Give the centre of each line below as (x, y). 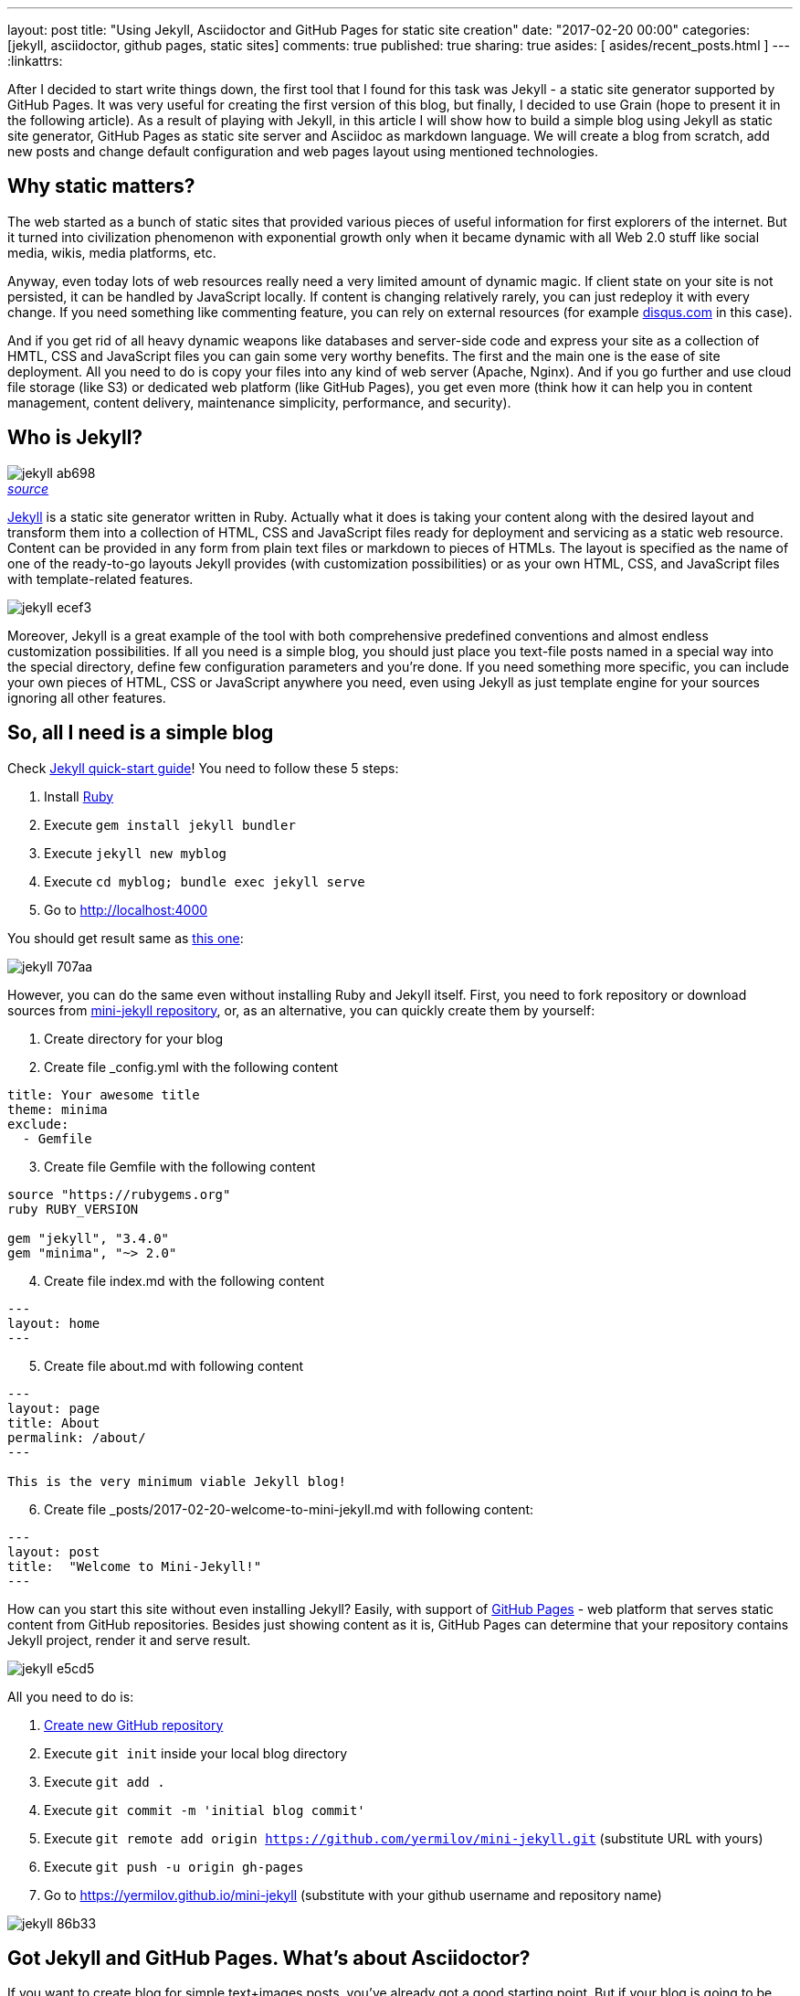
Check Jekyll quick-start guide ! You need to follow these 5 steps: (203, 768)
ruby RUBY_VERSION (73, 1209)
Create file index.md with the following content (184, 1280)
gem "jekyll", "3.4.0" (89, 1238)
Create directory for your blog (134, 1038)
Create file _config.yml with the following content (191, 1067)
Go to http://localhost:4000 (126, 909)
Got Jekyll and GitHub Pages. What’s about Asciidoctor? (269, 1958)
